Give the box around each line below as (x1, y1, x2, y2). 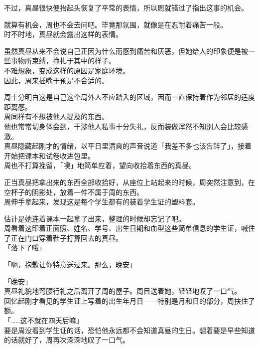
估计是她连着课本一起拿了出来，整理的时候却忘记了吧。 (4, 213, 185, 223)
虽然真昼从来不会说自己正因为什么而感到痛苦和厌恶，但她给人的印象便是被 (4, 45, 248, 56)
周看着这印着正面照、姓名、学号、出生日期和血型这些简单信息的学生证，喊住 (4, 223, 255, 233)
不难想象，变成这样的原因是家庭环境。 (4, 65, 129, 75)
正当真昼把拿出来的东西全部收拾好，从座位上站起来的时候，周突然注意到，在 (4, 176, 255, 187)
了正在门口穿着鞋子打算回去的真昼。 (4, 232, 123, 243)
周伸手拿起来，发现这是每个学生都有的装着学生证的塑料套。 (4, 196, 199, 207)
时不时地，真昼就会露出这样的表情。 (4, 29, 123, 39)
